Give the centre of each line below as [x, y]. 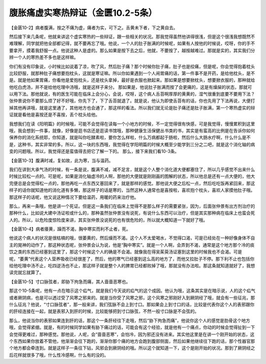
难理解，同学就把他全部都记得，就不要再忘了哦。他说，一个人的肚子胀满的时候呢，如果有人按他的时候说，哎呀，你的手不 [132, 43]
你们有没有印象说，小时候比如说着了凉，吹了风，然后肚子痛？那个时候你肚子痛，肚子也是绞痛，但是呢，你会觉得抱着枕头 [132, 66]
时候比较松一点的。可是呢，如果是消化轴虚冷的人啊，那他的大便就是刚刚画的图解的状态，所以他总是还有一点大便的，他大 [132, 176]
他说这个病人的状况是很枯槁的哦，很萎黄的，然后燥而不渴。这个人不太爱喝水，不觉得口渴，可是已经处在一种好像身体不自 [132, 238]
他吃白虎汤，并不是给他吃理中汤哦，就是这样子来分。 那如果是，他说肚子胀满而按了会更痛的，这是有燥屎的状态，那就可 [131, 87]
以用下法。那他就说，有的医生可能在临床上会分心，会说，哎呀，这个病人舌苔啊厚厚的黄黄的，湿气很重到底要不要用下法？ [132, 94]
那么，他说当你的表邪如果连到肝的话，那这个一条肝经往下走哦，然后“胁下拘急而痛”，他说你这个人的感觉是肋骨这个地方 [130, 320]
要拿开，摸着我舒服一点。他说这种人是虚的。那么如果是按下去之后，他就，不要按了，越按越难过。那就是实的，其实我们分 [132, 50]
